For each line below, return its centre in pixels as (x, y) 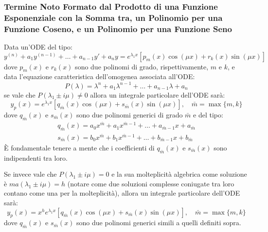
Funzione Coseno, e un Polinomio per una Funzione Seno (118, 28)
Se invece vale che (30, 174)
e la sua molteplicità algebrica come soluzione (179, 174)
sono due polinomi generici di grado (130, 114)
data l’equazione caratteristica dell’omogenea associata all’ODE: (99, 76)
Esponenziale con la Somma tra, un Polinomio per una (113, 17)
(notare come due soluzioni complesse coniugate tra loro (151, 183)
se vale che (20, 94)
